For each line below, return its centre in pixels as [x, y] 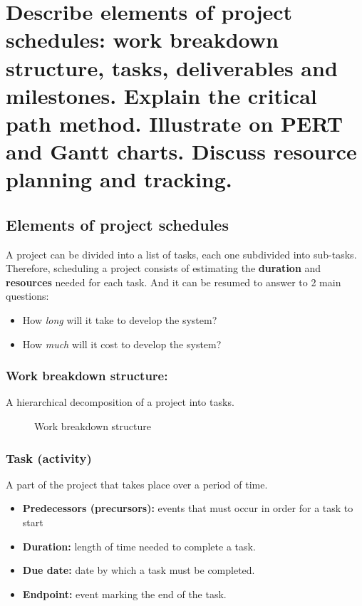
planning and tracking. [119, 179]
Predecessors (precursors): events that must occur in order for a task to [188, 508]
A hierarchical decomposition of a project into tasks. [120, 402]
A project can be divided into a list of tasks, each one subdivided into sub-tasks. [181, 254]
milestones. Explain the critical [161, 95]
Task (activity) [49, 458]
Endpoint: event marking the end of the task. [124, 594]
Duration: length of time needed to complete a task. [139, 546]
